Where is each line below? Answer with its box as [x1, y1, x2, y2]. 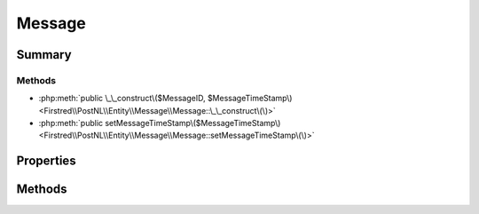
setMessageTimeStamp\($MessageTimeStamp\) [105, 118, 281, 129]
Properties [16, 154, 76, 169]
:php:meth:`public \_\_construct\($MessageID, [38, 93, 206, 104]
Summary [16, 47, 72, 62]
